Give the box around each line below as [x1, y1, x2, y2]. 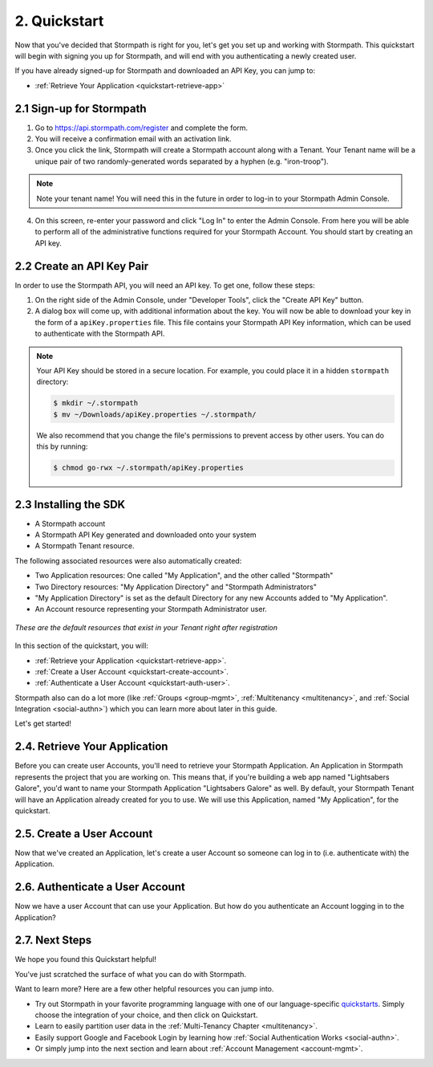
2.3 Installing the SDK [14, 498, 126, 511]
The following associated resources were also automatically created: [14, 556, 242, 565]
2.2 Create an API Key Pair [14, 259, 149, 273]
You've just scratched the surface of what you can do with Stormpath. [14, 969, 247, 979]
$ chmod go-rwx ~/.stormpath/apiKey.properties [53, 463, 244, 473]
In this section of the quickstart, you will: [14, 641, 148, 650]
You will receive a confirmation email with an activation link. [34, 134, 232, 144]
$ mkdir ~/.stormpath [53, 398, 139, 408]
